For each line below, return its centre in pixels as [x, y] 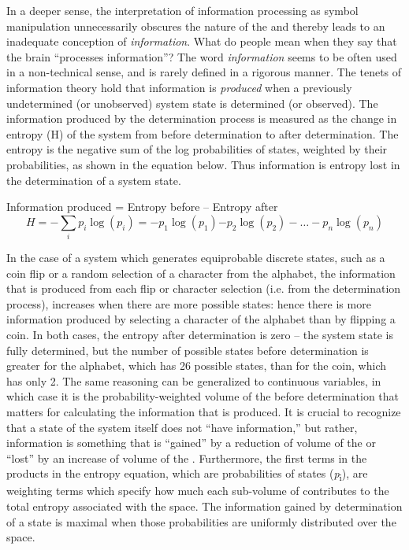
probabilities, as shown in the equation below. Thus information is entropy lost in [203, 164]
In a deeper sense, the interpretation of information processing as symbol [182, 10]
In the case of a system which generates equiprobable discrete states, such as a [196, 258]
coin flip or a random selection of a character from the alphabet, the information [201, 273]
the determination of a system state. [94, 180]
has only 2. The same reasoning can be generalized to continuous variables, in [194, 380]
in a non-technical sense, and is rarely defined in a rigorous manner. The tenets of [204, 72]
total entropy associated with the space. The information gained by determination [204, 506]
